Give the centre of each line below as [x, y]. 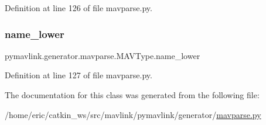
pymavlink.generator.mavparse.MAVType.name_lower [103, 55]
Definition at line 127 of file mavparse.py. [79, 75]
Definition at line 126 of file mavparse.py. [79, 8]
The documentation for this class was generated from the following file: [132, 95]
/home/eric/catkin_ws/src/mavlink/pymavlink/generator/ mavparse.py [133, 114]
